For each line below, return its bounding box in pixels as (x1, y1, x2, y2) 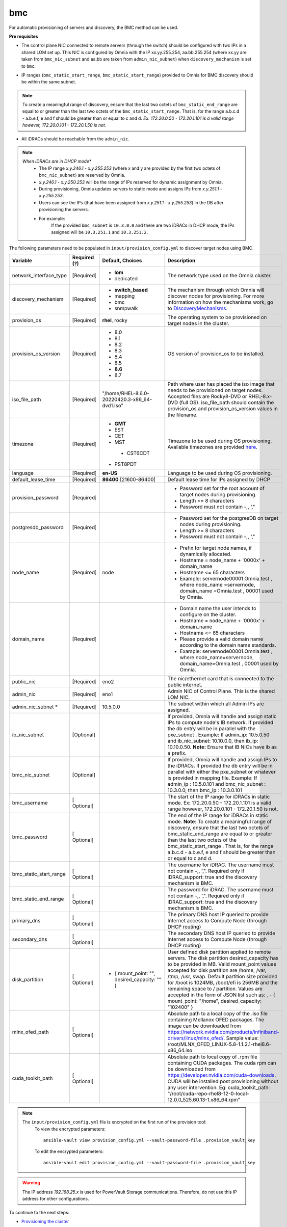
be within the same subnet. (21, 79, 76, 85)
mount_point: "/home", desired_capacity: (167, 998, 262, 1005)
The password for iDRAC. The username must (167, 886, 274, 893)
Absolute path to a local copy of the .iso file (167, 1010, 268, 1017)
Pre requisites (9, 33, 38, 39)
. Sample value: (223, 1035, 259, 1041)
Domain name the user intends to (180, 605, 257, 612)
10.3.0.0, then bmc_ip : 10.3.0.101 (167, 787, 242, 794)
